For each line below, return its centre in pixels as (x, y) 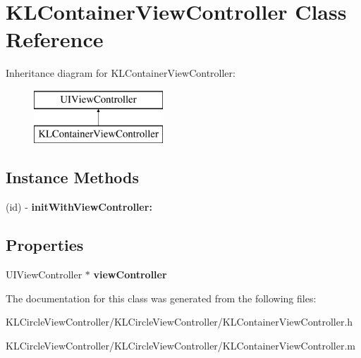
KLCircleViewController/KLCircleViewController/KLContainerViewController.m (181, 345)
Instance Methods (72, 177)
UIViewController (44, 274)
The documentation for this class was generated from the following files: (161, 298)
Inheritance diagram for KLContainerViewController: (121, 73)
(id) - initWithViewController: (79, 207)
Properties (45, 245)
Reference (55, 39)
